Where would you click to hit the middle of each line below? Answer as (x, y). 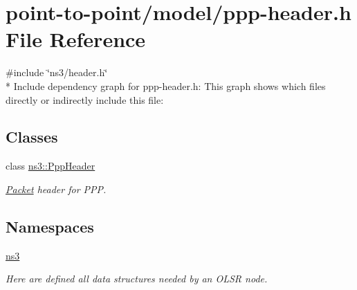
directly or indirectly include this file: (85, 99)
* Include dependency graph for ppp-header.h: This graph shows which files (166, 85)
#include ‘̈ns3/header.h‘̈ (57, 72)
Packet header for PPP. (56, 189)
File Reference (76, 39)
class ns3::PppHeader (51, 166)
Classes (32, 137)
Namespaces (50, 226)
